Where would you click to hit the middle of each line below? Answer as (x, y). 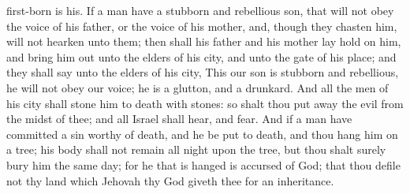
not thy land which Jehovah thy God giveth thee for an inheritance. (170, 180)
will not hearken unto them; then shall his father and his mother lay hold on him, (204, 41)
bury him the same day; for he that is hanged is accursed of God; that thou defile (203, 164)
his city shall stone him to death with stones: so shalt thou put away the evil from (205, 103)
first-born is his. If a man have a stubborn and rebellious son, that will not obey (200, 10)
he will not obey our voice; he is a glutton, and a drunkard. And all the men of (198, 87)
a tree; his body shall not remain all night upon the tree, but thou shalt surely (196, 149)
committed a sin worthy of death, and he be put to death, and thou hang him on (202, 134)
